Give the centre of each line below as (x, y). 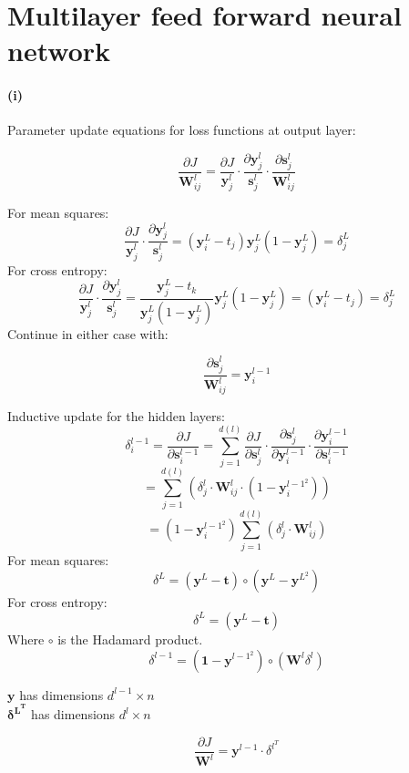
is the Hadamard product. (130, 639)
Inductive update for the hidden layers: (116, 415)
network (59, 51)
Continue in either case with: (88, 333)
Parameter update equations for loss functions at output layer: (182, 130)
